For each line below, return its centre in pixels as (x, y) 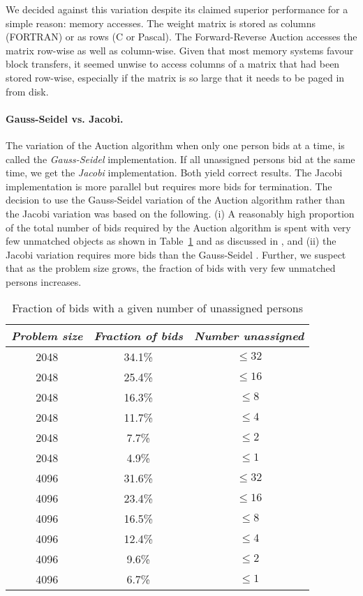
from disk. (27, 91)
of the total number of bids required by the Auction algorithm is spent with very (178, 227)
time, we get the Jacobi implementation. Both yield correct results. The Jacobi (174, 173)
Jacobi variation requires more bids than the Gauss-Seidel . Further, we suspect (176, 254)
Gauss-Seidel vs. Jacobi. (65, 118)
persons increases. (44, 281)
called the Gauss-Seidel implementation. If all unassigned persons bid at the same (180, 159)
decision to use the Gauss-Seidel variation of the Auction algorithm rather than (175, 200)
